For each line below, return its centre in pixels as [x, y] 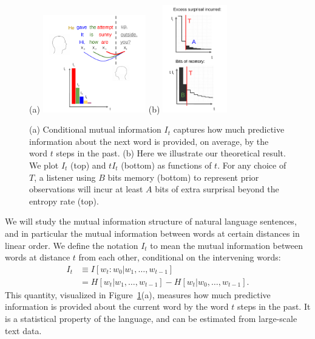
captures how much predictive [229, 129]
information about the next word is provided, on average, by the [149, 141]
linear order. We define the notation [72, 245]
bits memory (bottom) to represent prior [183, 177]
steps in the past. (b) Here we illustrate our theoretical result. [171, 153]
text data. [23, 330]
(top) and [88, 165]
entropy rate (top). [64, 201]
